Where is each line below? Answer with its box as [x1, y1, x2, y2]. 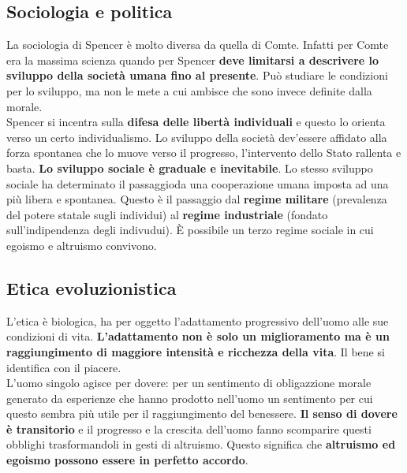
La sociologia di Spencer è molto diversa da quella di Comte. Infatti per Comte [6, 36, 389, 53]
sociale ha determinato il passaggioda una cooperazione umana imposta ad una [6, 175, 389, 192]
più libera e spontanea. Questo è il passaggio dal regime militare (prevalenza [6, 191, 387, 207]
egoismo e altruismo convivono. [6, 236, 157, 253]
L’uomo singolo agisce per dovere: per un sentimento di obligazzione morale [6, 374, 372, 391]
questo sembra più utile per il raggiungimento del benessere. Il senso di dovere [6, 405, 398, 422]
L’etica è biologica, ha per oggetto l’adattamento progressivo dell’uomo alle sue [6, 312, 389, 329]
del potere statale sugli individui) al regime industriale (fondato [6, 206, 328, 222]
